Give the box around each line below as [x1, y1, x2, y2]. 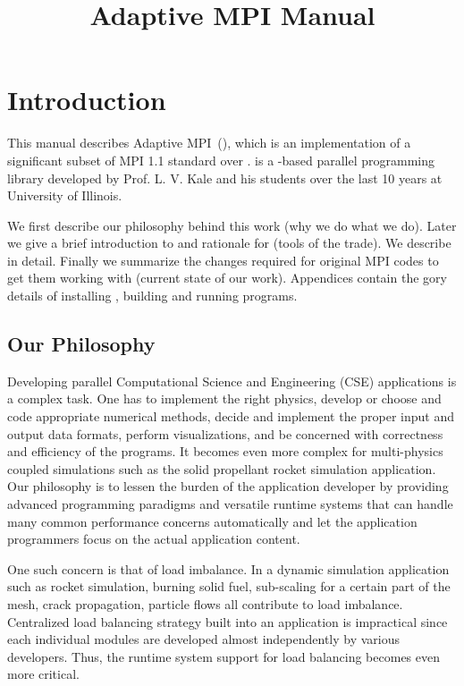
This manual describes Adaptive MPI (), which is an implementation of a [7, 133, 411, 152]
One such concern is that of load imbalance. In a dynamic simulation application [7, 559, 450, 578]
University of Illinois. [7, 186, 122, 205]
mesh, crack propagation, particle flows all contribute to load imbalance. [7, 594, 403, 613]
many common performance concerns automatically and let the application [7, 512, 418, 530]
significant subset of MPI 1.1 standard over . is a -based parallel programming [7, 150, 435, 169]
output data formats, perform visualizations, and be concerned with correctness [7, 424, 443, 443]
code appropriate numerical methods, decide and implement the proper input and [7, 407, 455, 426]
